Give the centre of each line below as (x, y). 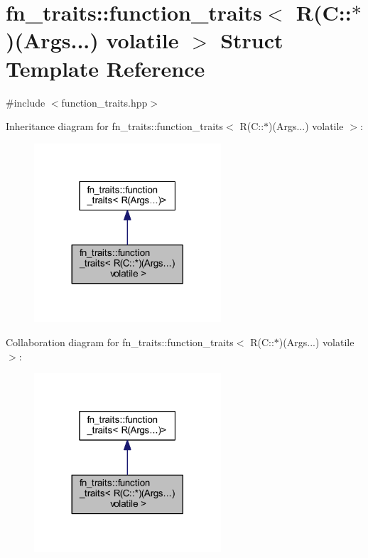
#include (26, 102)
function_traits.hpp (104, 102)
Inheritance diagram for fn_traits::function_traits (115, 126)
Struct (252, 40)
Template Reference (105, 68)
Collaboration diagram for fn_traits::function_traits (120, 342)
